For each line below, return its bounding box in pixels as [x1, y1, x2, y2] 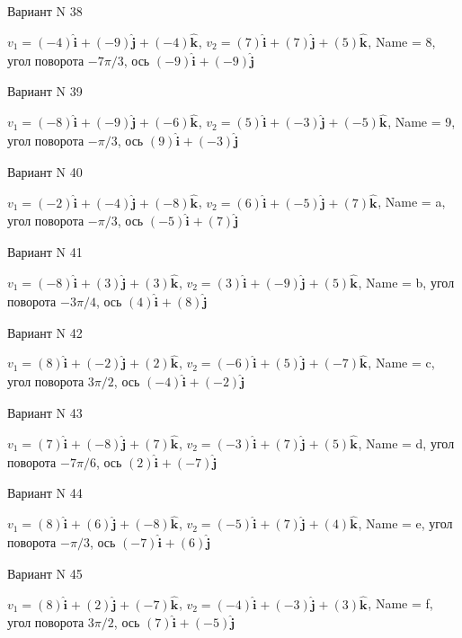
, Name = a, [378, 192, 446, 211]
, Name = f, [368, 594, 433, 613]
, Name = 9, [387, 112, 456, 131]
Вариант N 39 [7, 82, 83, 101]
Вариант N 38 [7, 2, 83, 20]
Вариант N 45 [7, 563, 83, 582]
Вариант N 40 [7, 162, 83, 181]
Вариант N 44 [7, 483, 83, 502]
